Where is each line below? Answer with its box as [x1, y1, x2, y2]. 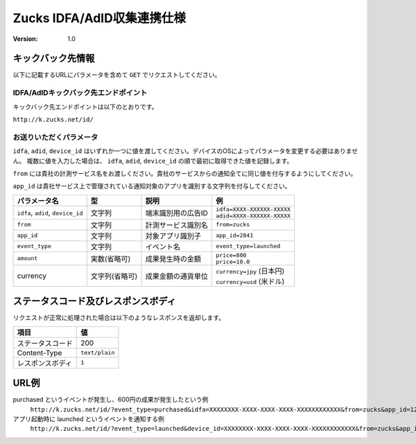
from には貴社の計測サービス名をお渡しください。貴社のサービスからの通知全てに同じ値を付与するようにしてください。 [12, 169, 357, 177]
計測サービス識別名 [145, 220, 208, 230]
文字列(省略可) [90, 271, 138, 281]
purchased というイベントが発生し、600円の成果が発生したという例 [12, 396, 209, 404]
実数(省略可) [90, 254, 131, 263]
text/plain [80, 349, 115, 357]
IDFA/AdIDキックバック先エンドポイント [12, 88, 148, 98]
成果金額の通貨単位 [145, 271, 208, 281]
